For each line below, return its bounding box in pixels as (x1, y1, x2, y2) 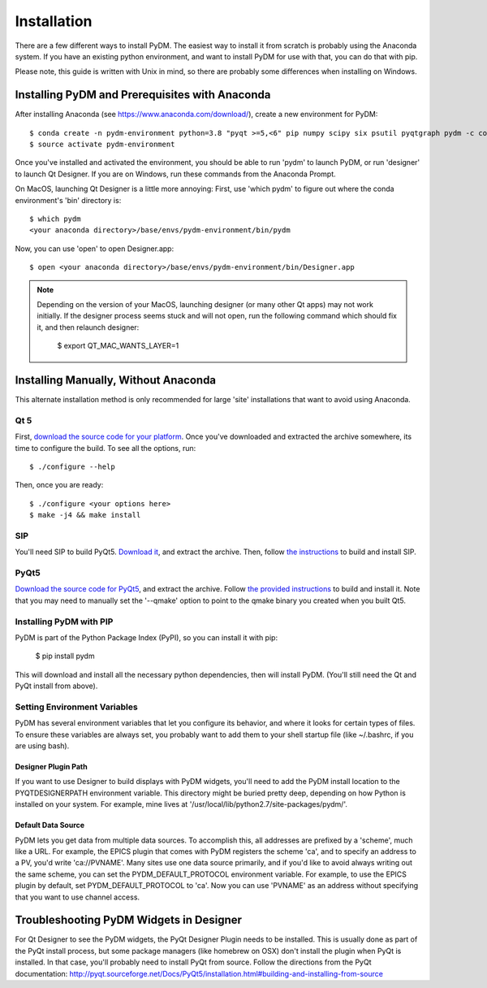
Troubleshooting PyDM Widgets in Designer (15, 913, 243, 927)
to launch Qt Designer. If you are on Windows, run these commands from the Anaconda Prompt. (15, 169, 336, 179)
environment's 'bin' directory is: (15, 195, 122, 205)
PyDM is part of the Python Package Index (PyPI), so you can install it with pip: (15, 632, 278, 642)
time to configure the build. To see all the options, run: (15, 443, 196, 453)
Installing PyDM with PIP (15, 616, 114, 627)
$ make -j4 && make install (29, 510, 141, 520)
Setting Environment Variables (15, 701, 138, 713)
